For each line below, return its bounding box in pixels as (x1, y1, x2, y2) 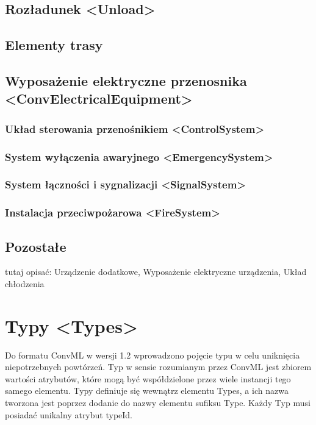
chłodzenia (5, 277, 45, 290)
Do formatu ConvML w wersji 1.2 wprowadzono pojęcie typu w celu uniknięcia (5, 348, 300, 361)
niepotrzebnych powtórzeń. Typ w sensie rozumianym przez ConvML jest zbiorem (5, 360, 312, 373)
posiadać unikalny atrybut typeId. (5, 408, 133, 421)
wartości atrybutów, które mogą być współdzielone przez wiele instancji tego (5, 372, 291, 385)
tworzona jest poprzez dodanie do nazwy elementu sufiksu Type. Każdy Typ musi (5, 396, 311, 409)
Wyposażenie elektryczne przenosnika (5, 71, 247, 90)
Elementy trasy (5, 35, 103, 54)
